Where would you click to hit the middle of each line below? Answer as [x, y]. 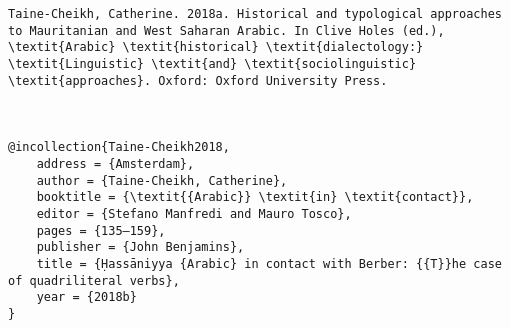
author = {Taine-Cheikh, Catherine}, [162, 180]
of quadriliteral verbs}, [94, 280]
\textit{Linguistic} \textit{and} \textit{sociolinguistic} [212, 63]
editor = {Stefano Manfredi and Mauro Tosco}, [194, 213]
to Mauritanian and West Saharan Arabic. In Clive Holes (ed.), [226, 30]
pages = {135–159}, [101, 230]
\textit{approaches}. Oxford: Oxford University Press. [198, 80]
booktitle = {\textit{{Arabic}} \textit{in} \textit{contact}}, [255, 197]
